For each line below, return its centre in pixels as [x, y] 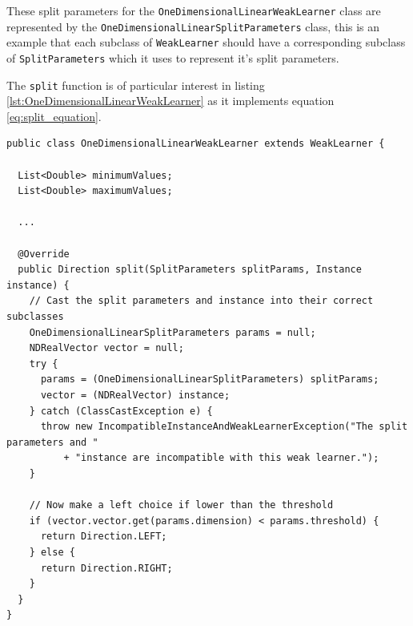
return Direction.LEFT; [104, 537]
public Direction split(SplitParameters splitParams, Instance [190, 270]
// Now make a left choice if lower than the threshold [181, 505]
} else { [52, 552]
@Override [44, 254]
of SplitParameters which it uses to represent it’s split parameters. [173, 57]
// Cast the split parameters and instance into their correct [201, 301]
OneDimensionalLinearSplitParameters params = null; [172, 332]
